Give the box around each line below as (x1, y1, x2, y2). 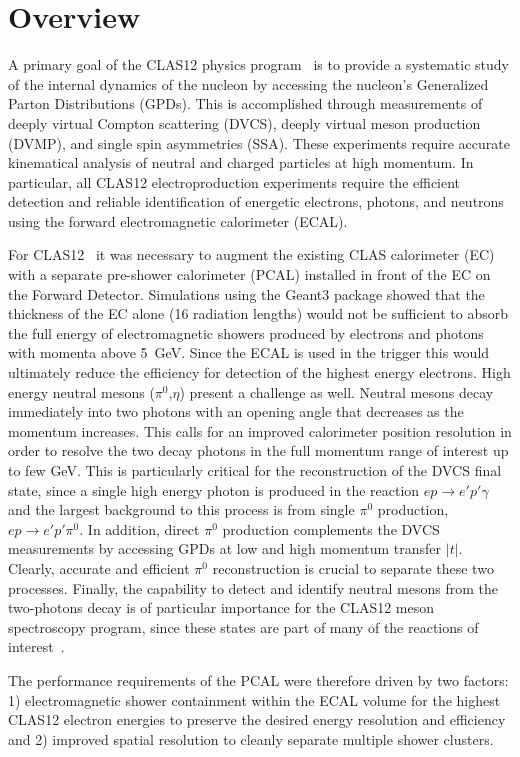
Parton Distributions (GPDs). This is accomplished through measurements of (8, 93, 483, 114)
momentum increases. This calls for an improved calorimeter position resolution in (8, 420, 512, 441)
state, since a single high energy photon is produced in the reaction (8, 479, 420, 500)
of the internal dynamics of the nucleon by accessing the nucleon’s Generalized (8, 73, 489, 94)
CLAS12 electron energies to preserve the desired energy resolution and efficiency (8, 709, 506, 730)
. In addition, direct (79, 518, 200, 539)
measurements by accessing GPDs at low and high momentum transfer (8, 538, 442, 559)
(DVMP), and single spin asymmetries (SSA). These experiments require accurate (8, 132, 510, 153)
